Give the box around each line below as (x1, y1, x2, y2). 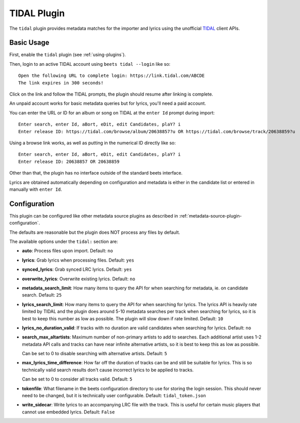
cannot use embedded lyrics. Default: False (22, 409, 115, 415)
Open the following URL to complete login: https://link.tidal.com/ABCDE (18, 73, 205, 78)
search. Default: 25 (22, 292, 62, 298)
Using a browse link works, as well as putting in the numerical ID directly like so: (9, 140, 176, 146)
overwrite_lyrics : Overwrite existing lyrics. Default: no (22, 276, 136, 282)
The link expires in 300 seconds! (18, 80, 104, 86)
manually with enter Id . (9, 186, 63, 192)
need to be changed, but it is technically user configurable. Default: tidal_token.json (22, 393, 207, 399)
